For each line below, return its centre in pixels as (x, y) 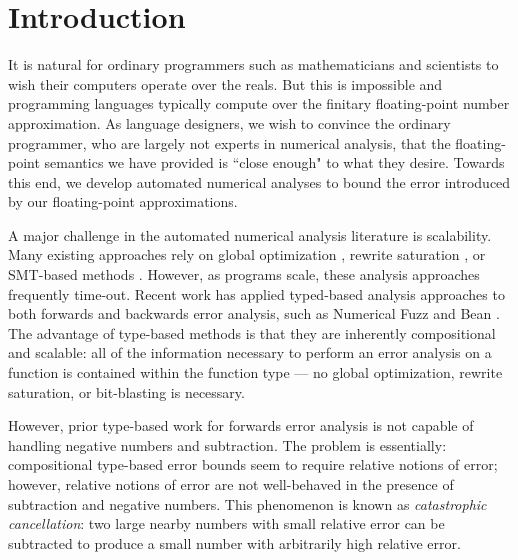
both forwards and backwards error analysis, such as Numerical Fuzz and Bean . (254, 313)
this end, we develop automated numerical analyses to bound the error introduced (259, 181)
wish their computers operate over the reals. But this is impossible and (225, 83)
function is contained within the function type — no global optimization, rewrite (255, 372)
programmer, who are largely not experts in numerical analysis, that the (229, 142)
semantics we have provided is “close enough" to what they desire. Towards (274, 162)
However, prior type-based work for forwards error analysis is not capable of (241, 425)
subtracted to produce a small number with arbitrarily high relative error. (234, 542)
